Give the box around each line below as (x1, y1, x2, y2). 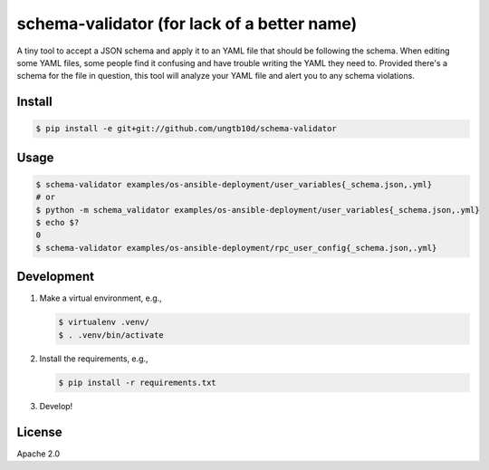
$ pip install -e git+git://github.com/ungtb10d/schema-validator (35, 123, 337, 134)
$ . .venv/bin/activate (58, 330, 165, 340)
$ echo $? (35, 217, 80, 228)
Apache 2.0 (16, 448, 61, 459)
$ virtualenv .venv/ (58, 317, 149, 328)
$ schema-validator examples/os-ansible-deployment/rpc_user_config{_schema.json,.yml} (35, 243, 437, 253)
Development (16, 269, 95, 284)
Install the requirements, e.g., (39, 353, 149, 364)
